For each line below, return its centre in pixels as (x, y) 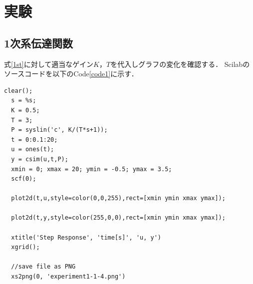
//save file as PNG (43, 267)
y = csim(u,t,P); (40, 159)
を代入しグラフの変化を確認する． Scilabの (180, 64)
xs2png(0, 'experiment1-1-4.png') (68, 277)
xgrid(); (25, 247)
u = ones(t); (33, 149)
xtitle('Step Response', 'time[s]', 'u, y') (86, 237)
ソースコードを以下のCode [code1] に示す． (71, 74)
